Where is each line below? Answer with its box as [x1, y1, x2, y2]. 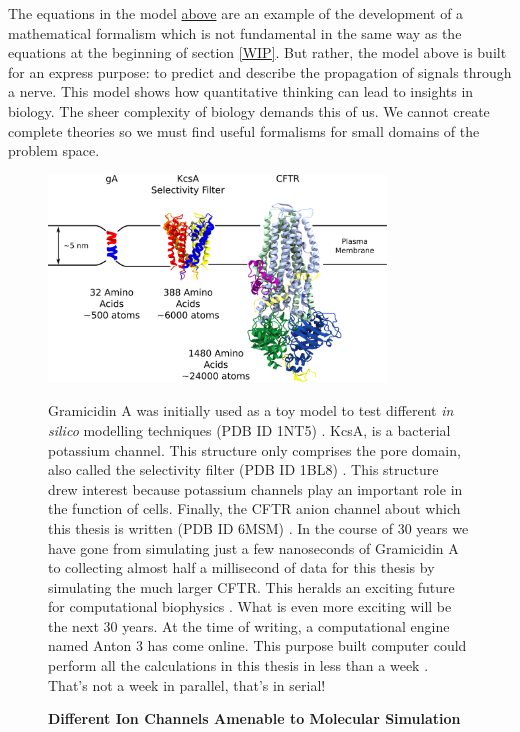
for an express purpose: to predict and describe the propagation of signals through [8, 61, 512, 82]
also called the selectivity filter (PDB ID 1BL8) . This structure [48, 459, 439, 480]
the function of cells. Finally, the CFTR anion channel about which [48, 498, 461, 519]
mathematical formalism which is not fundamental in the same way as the [8, 22, 462, 43]
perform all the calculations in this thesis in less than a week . [48, 655, 429, 676]
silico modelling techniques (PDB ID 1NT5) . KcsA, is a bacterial [48, 419, 451, 440]
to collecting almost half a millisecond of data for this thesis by [48, 557, 435, 578]
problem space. [8, 140, 100, 161]
